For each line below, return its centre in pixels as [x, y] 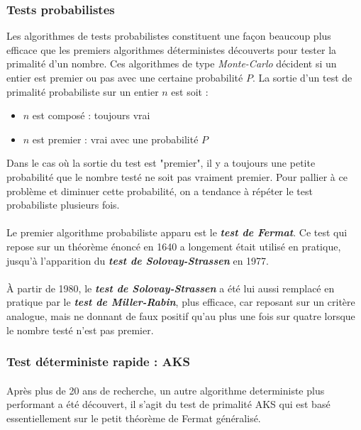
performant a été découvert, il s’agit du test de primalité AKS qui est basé [168, 404]
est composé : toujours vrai [91, 115]
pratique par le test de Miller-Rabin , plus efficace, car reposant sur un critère [181, 302]
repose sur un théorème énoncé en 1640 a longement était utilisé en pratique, [174, 246]
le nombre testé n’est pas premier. [80, 330]
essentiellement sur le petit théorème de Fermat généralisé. [134, 418]
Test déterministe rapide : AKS [98, 362]
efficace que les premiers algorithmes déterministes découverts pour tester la [172, 49]
